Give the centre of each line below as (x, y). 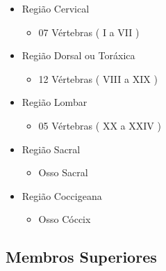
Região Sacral (51, 149)
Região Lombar (55, 102)
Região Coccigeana (62, 195)
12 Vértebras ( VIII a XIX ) (98, 78)
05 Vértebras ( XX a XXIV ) (100, 125)
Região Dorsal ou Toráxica (78, 55)
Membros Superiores (81, 257)
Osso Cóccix (65, 219)
